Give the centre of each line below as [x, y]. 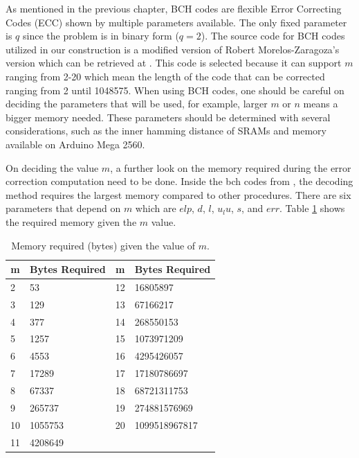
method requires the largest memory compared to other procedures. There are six [178, 194]
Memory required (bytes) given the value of [103, 245]
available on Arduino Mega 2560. [75, 144]
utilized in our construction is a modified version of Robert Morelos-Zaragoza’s [173, 49]
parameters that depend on [63, 208]
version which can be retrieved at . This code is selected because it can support [174, 63]
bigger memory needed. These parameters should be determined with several [168, 117]
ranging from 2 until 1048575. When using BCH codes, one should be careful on [175, 90]
